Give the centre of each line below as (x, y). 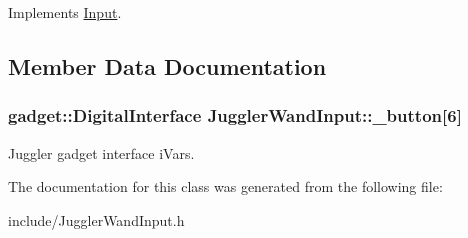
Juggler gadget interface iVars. (101, 152)
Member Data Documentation (167, 65)
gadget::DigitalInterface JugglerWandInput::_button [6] (235, 115)
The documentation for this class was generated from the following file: (225, 186)
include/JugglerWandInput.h (96, 219)
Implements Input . (65, 12)
